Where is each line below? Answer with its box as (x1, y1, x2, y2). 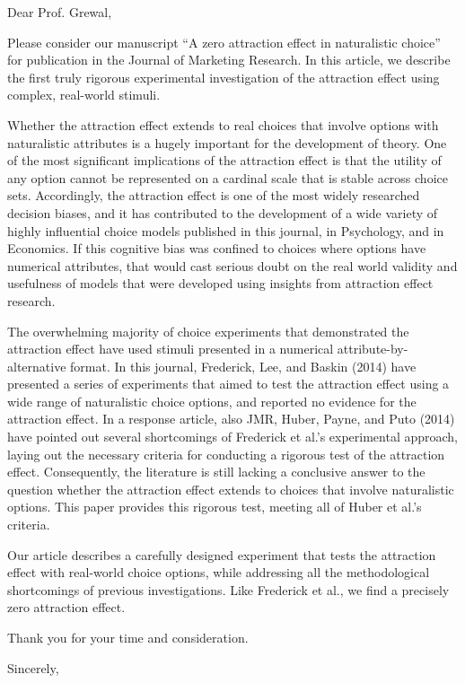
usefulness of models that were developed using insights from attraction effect (7, 274, 434, 293)
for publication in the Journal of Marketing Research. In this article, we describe (7, 50, 451, 69)
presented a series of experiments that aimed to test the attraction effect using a (7, 374, 450, 393)
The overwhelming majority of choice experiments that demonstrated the (7, 321, 409, 340)
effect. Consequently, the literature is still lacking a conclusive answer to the (7, 462, 426, 481)
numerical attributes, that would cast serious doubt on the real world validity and (7, 256, 458, 275)
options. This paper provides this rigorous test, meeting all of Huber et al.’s (7, 497, 422, 516)
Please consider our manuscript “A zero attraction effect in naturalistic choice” (7, 32, 441, 51)
